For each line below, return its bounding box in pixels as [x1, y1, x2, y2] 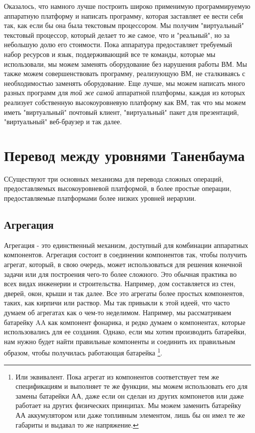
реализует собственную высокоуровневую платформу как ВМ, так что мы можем [4, 97, 246, 107]
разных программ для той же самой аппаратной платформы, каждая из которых [4, 87, 245, 98]
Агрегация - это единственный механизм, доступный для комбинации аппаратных [4, 240, 249, 250]
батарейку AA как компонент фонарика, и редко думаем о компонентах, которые [4, 317, 246, 327]
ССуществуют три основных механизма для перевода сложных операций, [4, 173, 224, 184]
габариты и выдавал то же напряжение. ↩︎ [15, 419, 139, 430]
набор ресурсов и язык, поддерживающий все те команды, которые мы [4, 49, 216, 59]
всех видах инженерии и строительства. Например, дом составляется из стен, [4, 278, 235, 289]
